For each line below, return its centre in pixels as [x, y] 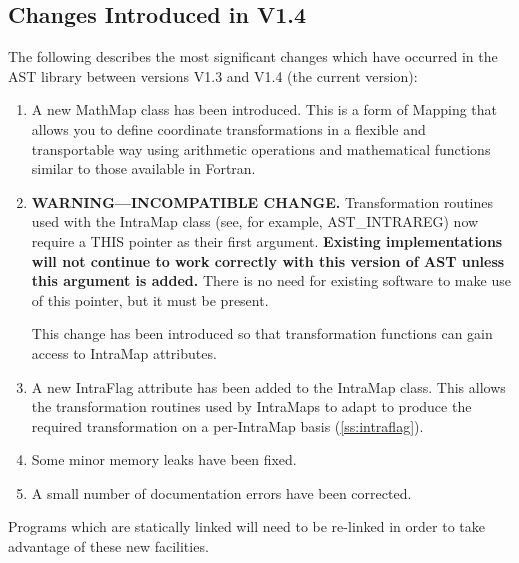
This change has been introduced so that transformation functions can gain [262, 333]
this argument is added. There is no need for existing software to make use [271, 280]
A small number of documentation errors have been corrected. [221, 492]
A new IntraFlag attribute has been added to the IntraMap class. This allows [268, 386]
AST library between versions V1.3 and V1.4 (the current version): [213, 75]
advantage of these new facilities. [108, 546]
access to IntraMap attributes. [124, 352]
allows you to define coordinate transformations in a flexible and [228, 128]
